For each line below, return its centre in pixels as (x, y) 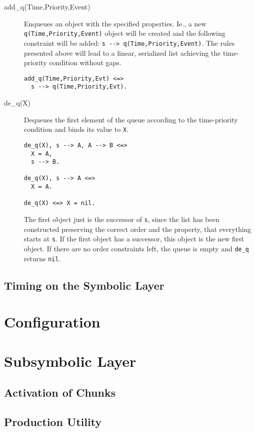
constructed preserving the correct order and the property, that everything (138, 229)
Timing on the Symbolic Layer (84, 285)
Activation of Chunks (60, 392)
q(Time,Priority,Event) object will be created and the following (125, 33)
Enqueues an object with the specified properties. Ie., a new (115, 23)
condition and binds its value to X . (76, 129)
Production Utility (53, 422)
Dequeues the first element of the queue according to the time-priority (131, 119)
